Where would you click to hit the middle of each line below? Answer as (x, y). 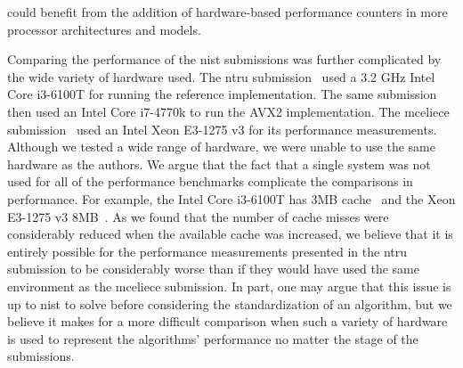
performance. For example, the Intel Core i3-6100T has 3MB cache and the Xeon (231, 198)
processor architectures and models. (104, 29)
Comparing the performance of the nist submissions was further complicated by (224, 59)
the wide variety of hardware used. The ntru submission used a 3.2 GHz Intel (221, 76)
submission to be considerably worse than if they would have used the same (213, 269)
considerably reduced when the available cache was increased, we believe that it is (230, 234)
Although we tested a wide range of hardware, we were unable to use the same (221, 147)
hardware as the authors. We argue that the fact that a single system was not (219, 164)
